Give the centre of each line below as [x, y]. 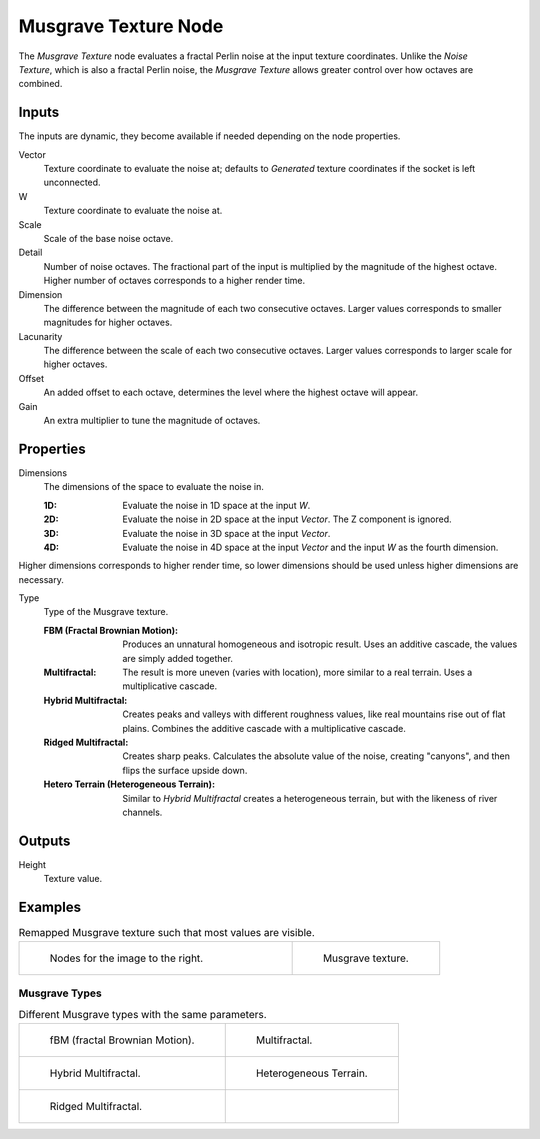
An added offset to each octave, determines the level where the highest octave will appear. [231, 392]
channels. [142, 812]
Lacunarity [40, 336]
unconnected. [72, 182]
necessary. [41, 579]
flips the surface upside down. [185, 770]
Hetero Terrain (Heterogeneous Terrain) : [129, 784]
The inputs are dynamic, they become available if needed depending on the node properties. [209, 136]
